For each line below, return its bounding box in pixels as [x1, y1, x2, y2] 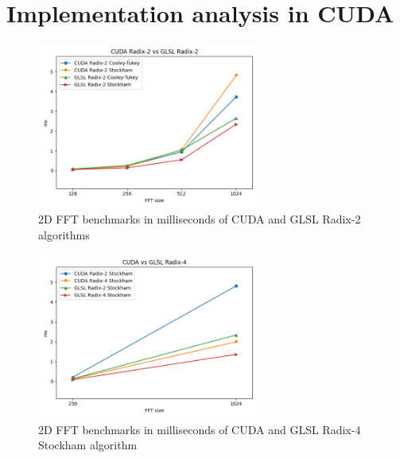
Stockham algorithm [38, 437, 138, 453]
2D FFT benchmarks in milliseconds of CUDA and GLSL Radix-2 [38, 211, 361, 227]
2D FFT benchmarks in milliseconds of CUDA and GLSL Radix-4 [38, 421, 361, 437]
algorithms [38, 227, 90, 243]
